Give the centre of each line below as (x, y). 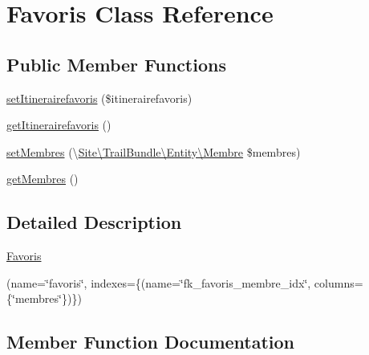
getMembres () (43, 179)
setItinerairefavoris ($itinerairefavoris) (99, 98)
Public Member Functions (116, 64)
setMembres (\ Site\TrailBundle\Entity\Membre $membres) (154, 151)
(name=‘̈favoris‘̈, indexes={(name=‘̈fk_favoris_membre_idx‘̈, (159, 282)
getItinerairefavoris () (59, 125)
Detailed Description (94, 222)
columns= (339, 282)
